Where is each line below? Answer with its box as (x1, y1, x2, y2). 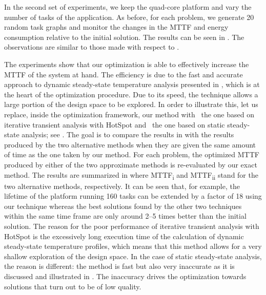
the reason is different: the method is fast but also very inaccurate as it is (4, 261, 235, 271)
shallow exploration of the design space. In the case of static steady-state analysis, (4, 250, 262, 261)
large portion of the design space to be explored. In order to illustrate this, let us (4, 99, 258, 110)
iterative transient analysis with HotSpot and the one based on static (4, 119, 225, 130)
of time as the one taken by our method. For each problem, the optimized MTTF (4, 149, 259, 160)
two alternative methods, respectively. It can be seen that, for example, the (4, 180, 240, 191)
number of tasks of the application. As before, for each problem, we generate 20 (4, 11, 254, 22)
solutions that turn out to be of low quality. (4, 281, 141, 291)
